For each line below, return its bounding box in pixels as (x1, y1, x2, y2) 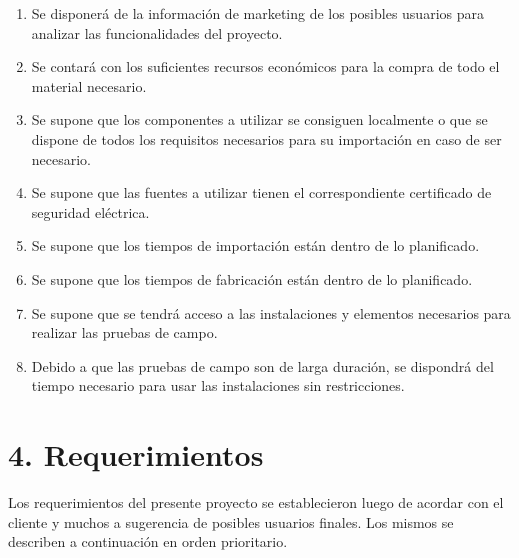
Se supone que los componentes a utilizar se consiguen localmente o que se (31, 109, 488, 130)
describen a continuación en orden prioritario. (8, 531, 288, 552)
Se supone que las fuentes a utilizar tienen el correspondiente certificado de (31, 182, 492, 203)
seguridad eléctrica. (31, 201, 150, 222)
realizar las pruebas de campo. (31, 322, 218, 343)
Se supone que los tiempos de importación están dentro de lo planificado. (31, 235, 480, 256)
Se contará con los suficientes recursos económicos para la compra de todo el (31, 56, 500, 77)
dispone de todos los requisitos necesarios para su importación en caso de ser (31, 128, 502, 149)
